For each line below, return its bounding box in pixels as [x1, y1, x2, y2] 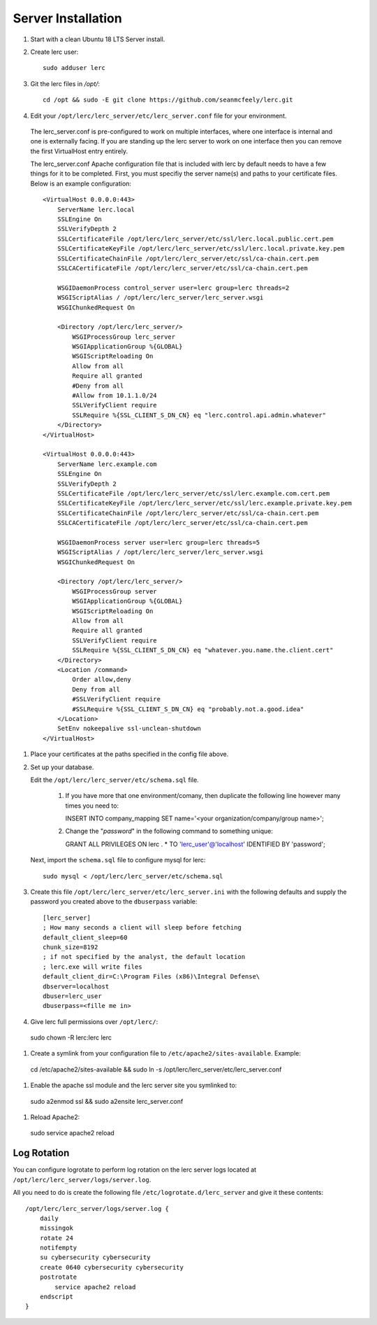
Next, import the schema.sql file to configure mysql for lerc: [30, 856, 206, 864]
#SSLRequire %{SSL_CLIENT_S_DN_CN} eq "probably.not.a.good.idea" [72, 705, 304, 713]
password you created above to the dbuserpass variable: [30, 897, 198, 906]
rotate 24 [39, 1234, 73, 1242]
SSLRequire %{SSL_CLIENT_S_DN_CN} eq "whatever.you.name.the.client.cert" [72, 646, 334, 654]
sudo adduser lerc [43, 64, 106, 72]
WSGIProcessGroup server [72, 587, 157, 595]
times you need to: [65, 801, 119, 810]
